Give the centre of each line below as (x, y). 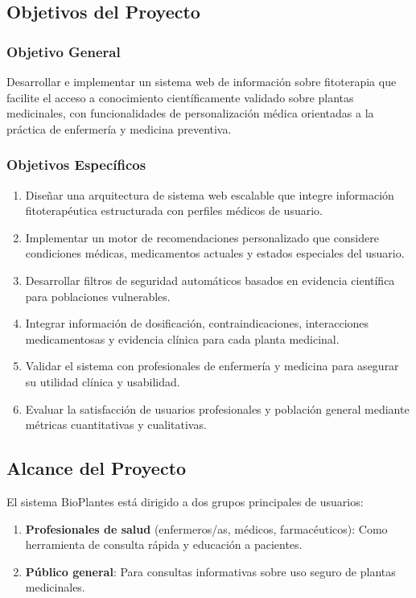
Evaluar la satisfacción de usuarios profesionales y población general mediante (217, 408)
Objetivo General (64, 51)
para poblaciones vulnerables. (98, 296)
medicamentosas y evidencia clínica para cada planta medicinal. (182, 338)
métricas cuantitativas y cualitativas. (116, 425)
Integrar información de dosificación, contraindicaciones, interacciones (197, 323)
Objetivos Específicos (76, 165)
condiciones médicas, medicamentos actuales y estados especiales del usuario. (215, 253)
